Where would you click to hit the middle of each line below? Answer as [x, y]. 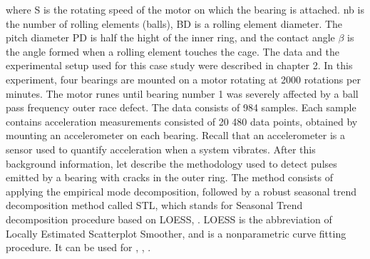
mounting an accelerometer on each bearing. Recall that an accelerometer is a [176, 135]
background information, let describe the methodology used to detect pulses [171, 163]
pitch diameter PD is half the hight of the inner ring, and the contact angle [170, 37]
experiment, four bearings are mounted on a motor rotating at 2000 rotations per [183, 79]
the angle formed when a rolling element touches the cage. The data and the [173, 51]
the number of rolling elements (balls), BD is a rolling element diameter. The [174, 23]
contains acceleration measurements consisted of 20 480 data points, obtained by [182, 121]
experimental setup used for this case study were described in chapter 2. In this [179, 65]
